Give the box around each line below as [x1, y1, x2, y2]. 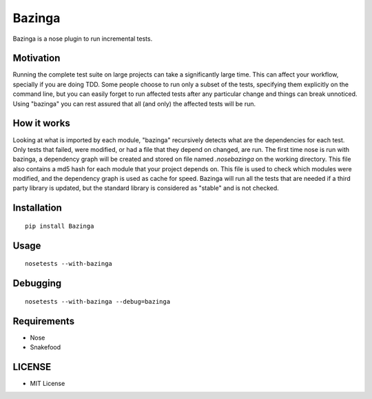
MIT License [30, 379, 65, 387]
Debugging [12, 278, 62, 289]
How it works [12, 117, 70, 129]
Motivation [12, 52, 61, 64]
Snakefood [30, 343, 61, 351]
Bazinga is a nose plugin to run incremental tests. [12, 35, 153, 43]
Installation [12, 202, 62, 214]
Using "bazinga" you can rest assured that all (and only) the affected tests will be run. [12, 99, 256, 108]
